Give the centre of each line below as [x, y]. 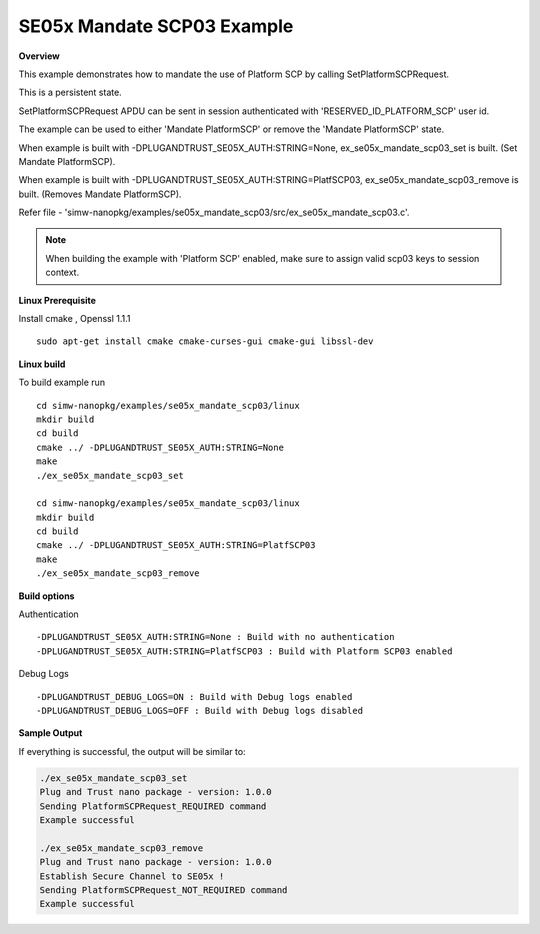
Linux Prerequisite [57, 300]
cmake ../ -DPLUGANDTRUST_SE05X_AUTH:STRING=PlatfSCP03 [176, 545]
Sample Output [50, 733]
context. [62, 272]
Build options [46, 596]
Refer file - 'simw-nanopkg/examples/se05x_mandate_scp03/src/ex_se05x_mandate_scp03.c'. [214, 212]
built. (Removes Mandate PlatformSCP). [100, 194]
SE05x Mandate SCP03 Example [156, 26]
